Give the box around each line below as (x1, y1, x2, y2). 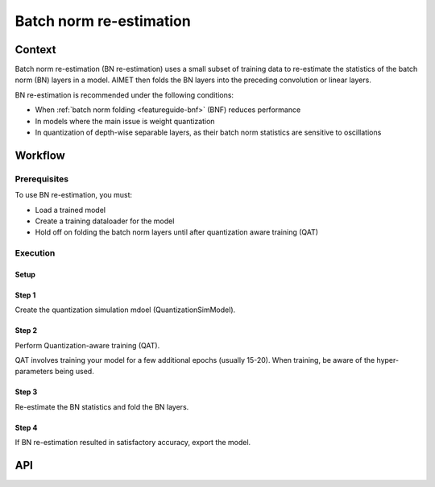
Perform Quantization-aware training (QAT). (14, 340, 160, 350)
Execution (14, 248, 56, 259)
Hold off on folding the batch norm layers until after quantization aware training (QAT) (35, 227, 318, 237)
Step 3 (14, 387, 38, 397)
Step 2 (14, 326, 38, 335)
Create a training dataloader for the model (35, 216, 175, 226)
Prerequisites (14, 173, 68, 185)
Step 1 (14, 290, 36, 300)
